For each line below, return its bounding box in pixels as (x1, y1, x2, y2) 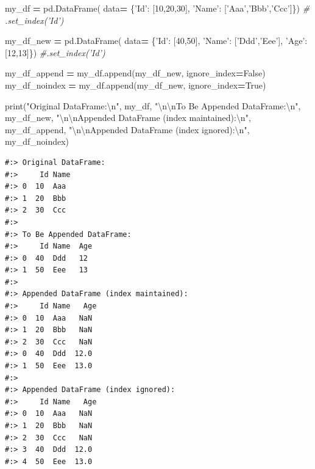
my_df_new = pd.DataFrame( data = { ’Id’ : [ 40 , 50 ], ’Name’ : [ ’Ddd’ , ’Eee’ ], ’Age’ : (5, 34, 308, 47)
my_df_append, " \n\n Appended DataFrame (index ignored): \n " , (5, 123, 250, 136)
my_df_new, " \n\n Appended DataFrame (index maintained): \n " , (5, 111, 251, 124)
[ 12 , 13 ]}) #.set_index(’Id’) (5, 46, 105, 59)
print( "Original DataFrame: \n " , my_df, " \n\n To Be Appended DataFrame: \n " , (5, 99, 301, 112)
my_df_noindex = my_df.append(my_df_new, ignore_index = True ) (5, 78, 266, 91)
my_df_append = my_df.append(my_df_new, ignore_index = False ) (5, 67, 266, 79)
